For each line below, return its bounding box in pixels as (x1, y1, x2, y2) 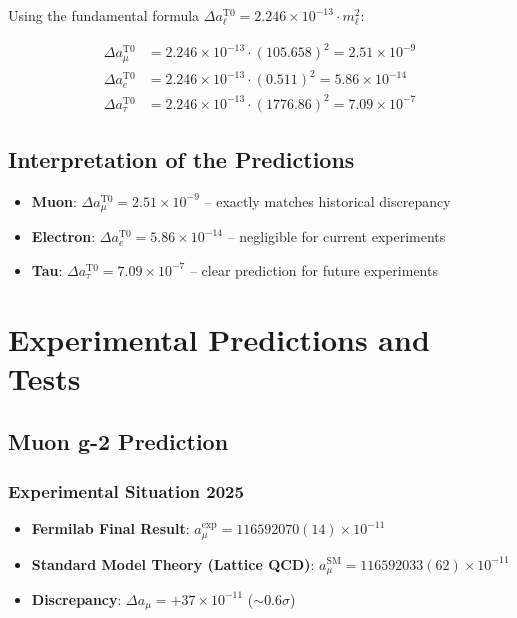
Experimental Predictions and (8, 318, 430, 359)
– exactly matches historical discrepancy (204, 190, 451, 211)
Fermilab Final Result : (31, 518, 190, 539)
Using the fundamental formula (8, 5, 200, 25)
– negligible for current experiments (227, 226, 446, 247)
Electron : (31, 226, 96, 247)
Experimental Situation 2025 (8, 478, 244, 503)
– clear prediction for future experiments (189, 259, 438, 280)
